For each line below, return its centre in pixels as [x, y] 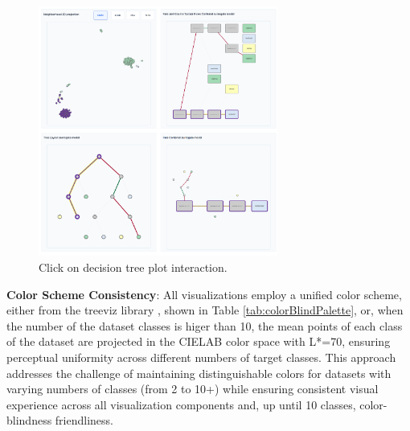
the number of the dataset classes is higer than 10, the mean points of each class [205, 325]
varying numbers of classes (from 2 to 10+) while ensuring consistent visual [193, 389]
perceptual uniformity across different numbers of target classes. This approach [201, 357]
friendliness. [84, 420]
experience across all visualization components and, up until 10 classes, [181, 404]
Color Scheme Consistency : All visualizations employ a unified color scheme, [204, 294]
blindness [29, 420]
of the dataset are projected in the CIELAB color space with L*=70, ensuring [199, 341]
